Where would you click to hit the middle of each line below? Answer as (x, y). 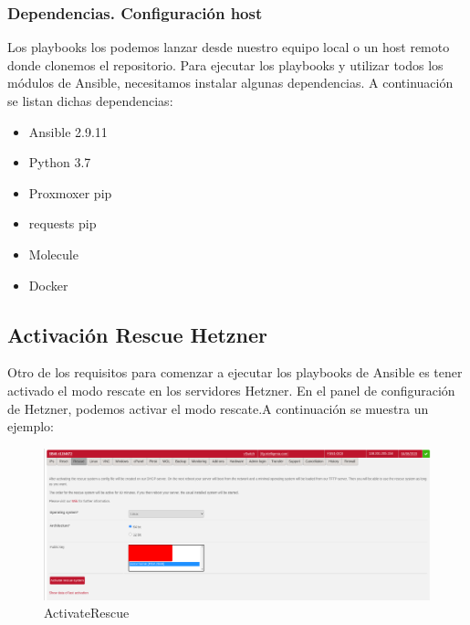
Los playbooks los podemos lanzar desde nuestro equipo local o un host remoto (229, 47)
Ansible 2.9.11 (68, 131)
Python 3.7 (60, 162)
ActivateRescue (87, 613)
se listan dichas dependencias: (90, 101)
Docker (48, 285)
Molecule (53, 254)
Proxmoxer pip (70, 192)
